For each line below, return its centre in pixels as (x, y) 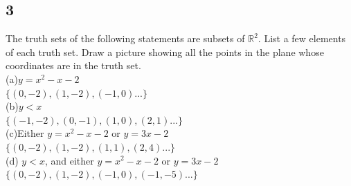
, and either (69, 160)
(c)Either (25, 133)
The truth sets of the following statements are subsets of (125, 38)
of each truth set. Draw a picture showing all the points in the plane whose (165, 52)
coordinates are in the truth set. (73, 65)
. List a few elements (302, 38)
